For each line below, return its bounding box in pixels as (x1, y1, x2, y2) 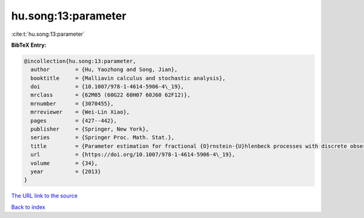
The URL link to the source (11, 192, 78, 200)
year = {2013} (30, 168, 101, 175)
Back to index (11, 203, 45, 211)
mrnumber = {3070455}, (30, 100, 114, 107)
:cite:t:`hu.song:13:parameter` (11, 30, 85, 38)
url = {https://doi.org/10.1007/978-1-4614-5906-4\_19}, (30, 151, 235, 158)
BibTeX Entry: (11, 41, 47, 49)
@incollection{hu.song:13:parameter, (24, 58, 136, 64)
